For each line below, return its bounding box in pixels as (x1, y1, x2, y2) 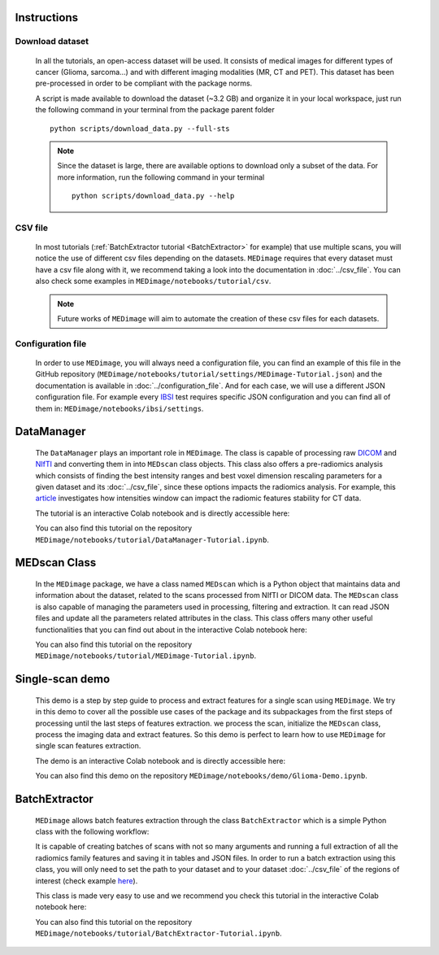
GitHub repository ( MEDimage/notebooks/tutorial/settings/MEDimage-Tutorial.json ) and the (35, 369, 382, 379)
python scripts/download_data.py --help (72, 191, 235, 201)
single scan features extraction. (35, 741, 141, 751)
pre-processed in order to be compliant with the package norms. (35, 78, 253, 89)
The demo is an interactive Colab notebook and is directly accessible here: (35, 756, 286, 765)
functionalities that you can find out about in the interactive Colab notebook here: (35, 625, 308, 634)
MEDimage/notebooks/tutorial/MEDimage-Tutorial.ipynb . (35, 651, 256, 661)
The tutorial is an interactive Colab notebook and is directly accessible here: (35, 508, 290, 518)
